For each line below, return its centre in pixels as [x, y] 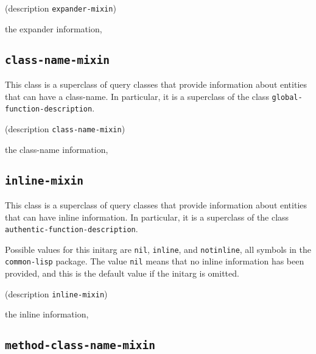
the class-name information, [57, 149]
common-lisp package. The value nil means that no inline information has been [155, 261]
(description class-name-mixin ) [65, 128]
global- [287, 97]
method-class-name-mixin [80, 345]
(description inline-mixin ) [56, 293]
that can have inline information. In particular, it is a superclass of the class [147, 217]
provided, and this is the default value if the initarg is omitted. [122, 273]
